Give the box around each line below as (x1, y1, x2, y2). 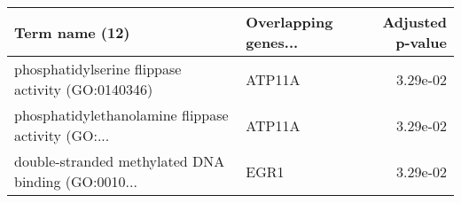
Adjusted (382, 12, 447, 32)
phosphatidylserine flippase (14, 59, 182, 79)
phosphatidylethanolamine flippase (14, 105, 229, 125)
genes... (246, 32, 299, 52)
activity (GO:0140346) (14, 79, 153, 99)
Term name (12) (14, 21, 130, 43)
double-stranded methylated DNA (14, 151, 225, 171)
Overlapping (246, 12, 333, 32)
